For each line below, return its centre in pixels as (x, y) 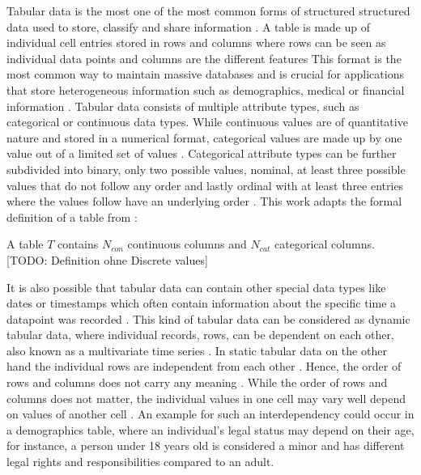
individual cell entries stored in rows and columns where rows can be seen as (196, 42)
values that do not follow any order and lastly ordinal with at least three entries (205, 185)
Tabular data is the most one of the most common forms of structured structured (208, 11)
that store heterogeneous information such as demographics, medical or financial (206, 89)
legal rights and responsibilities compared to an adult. (140, 462)
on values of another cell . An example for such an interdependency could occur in (210, 414)
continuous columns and (187, 244)
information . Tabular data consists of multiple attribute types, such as (183, 106)
